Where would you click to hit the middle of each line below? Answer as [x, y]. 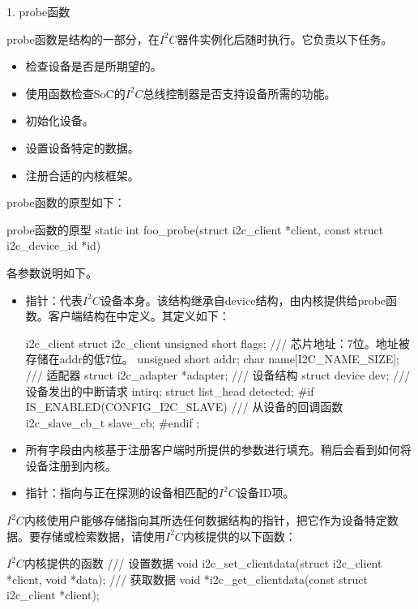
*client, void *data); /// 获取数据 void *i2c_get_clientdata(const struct [187, 579]
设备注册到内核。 [71, 465]
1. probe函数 [38, 11]
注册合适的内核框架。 [82, 175]
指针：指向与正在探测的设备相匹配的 [122, 493]
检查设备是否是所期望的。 [94, 66]
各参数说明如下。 [52, 272]
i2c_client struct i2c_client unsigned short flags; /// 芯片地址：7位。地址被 [218, 343]
